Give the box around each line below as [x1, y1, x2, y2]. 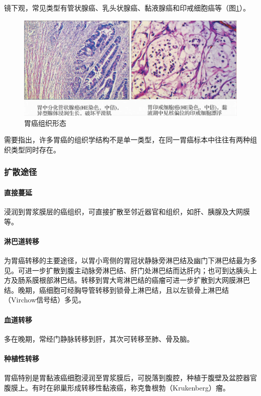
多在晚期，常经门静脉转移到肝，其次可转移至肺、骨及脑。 [4, 333, 194, 344]
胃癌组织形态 [24, 117, 66, 128]
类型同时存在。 [11, 144, 60, 154]
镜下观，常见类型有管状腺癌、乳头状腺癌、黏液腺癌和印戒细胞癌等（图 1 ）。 [4, 3, 250, 13]
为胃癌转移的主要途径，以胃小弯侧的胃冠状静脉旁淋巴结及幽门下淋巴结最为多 [4, 255, 257, 266]
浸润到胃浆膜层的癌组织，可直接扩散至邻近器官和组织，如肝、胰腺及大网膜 [4, 206, 250, 217]
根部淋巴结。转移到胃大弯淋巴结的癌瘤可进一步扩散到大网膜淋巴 [39, 275, 250, 285]
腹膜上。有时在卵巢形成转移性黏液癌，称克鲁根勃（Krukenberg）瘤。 [4, 382, 230, 392]
